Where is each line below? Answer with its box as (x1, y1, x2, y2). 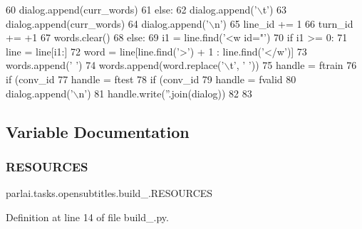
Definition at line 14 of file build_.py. (6, 209, 169, 224)
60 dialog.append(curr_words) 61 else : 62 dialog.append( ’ (6, 2, 257, 16)
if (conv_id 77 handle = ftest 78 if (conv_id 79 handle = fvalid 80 (6, 71, 296, 86)
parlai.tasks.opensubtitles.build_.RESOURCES (6, 186, 213, 201)
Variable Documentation (6, 120, 190, 142)
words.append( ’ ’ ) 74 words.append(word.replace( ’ (6, 58, 224, 73)
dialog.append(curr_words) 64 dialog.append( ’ (6, 16, 209, 31)
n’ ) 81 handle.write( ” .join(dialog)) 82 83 (78, 85, 252, 100)
